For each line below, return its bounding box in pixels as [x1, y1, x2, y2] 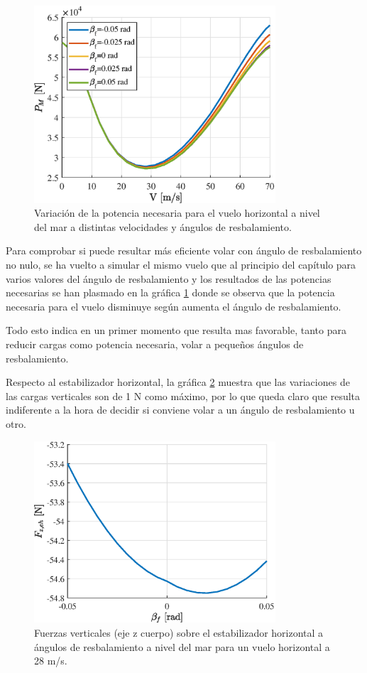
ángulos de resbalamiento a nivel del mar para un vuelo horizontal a [34, 639, 330, 654]
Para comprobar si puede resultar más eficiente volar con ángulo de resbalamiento [6, 243, 362, 258]
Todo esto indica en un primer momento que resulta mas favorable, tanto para [6, 323, 346, 338]
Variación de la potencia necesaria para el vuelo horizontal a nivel [34, 205, 320, 220]
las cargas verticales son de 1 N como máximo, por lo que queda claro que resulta [6, 388, 361, 403]
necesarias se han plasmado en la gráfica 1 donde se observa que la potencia [6, 285, 335, 300]
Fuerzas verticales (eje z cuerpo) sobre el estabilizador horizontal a [34, 625, 324, 640]
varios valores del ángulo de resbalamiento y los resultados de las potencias [6, 271, 332, 286]
